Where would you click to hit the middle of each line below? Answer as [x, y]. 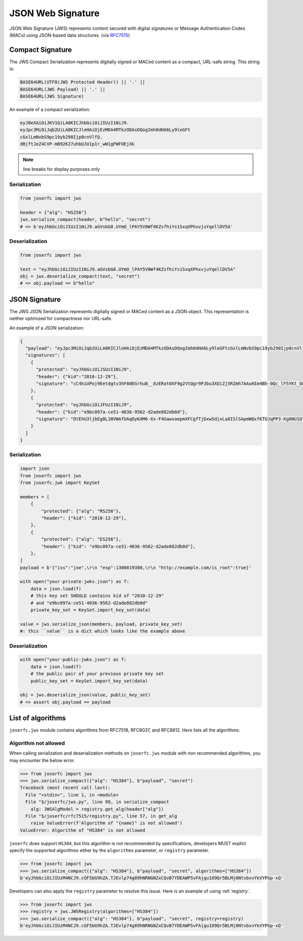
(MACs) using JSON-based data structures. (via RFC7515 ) [70, 35]
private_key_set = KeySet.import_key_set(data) [91, 610]
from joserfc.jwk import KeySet [60, 483]
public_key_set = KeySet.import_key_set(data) [89, 681]
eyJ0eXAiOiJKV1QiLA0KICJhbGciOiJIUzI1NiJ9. [75, 123]
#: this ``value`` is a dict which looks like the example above [103, 631]
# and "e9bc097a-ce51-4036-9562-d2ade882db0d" [89, 603]
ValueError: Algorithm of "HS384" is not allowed [83, 830]
